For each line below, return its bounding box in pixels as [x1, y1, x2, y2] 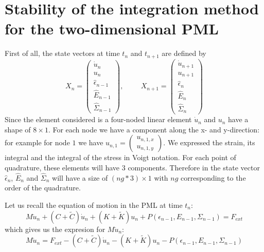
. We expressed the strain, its [163, 137, 255, 148]
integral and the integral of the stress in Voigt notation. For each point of [5, 152, 236, 163]
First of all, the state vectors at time [5, 48, 120, 59]
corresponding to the [181, 172, 246, 183]
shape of [5, 124, 31, 134]
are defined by [162, 48, 206, 59]
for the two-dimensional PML [5, 18, 219, 39]
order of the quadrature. [5, 182, 81, 193]
